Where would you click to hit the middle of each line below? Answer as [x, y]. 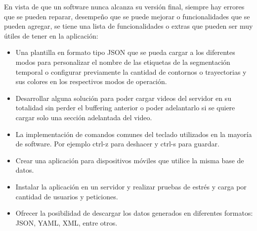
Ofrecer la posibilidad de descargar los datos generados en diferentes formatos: [134, 213]
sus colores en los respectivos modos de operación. [91, 81]
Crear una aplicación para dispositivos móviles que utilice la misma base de [130, 160]
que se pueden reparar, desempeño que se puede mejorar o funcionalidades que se [127, 16]
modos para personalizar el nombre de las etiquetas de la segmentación [123, 62]
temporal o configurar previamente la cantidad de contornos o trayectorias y [131, 71]
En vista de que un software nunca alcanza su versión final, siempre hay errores [124, 6]
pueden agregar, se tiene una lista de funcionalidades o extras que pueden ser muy [128, 26]
